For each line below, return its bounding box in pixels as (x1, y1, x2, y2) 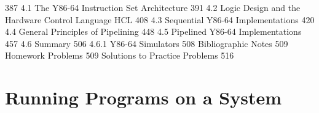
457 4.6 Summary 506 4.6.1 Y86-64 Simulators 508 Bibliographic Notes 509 (5, 37, 288, 49)
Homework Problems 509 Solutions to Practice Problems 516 (5, 49, 234, 62)
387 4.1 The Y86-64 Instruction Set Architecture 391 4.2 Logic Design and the (5, 1, 301, 13)
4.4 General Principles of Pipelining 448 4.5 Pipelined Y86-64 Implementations (5, 25, 302, 38)
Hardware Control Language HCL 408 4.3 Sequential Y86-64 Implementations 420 (5, 13, 315, 26)
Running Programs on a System (5, 85, 282, 110)
